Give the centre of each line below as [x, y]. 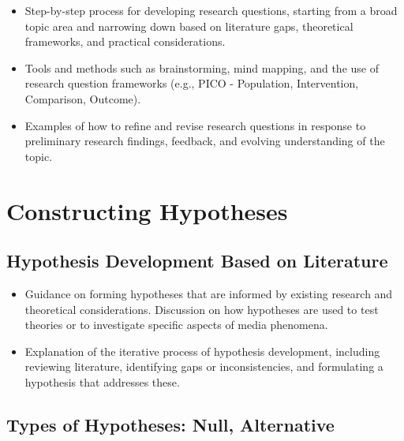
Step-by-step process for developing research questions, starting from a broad [211, 10]
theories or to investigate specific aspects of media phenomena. [176, 325]
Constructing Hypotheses [147, 210]
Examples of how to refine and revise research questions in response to [195, 125]
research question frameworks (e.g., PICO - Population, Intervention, [192, 83]
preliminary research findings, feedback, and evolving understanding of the [205, 141]
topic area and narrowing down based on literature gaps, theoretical [189, 26]
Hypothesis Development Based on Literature [197, 261]
